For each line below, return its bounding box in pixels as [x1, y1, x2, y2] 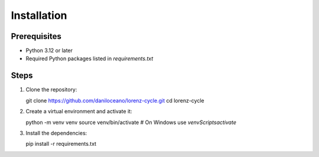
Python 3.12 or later [25, 47, 73, 54]
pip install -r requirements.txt [25, 140, 97, 148]
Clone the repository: [25, 86, 77, 93]
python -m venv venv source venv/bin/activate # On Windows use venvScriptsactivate [25, 119, 236, 126]
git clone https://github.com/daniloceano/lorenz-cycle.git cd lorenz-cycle [25, 97, 204, 104]
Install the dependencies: [25, 129, 87, 136]
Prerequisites [11, 31, 61, 41]
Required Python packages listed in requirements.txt [25, 55, 154, 62]
